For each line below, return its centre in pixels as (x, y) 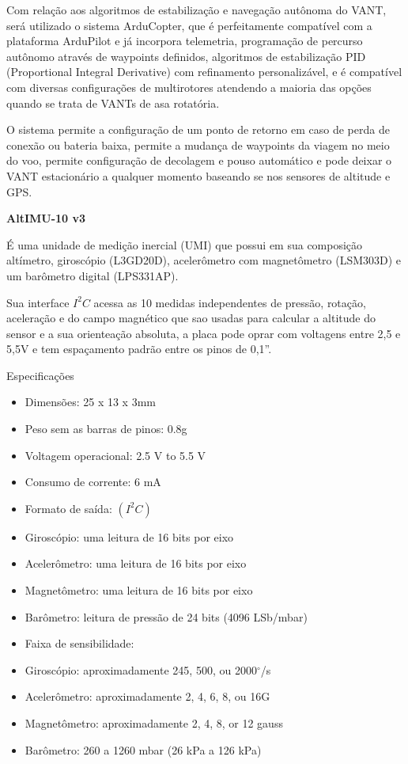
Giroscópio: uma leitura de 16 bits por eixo (129, 536)
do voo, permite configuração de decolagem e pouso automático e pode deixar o (199, 160)
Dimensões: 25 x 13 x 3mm (90, 402)
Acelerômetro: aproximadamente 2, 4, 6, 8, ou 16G (147, 696)
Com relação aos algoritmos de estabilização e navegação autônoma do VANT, (196, 10)
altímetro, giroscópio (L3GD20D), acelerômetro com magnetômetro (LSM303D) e (204, 260)
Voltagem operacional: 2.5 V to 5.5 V (115, 455)
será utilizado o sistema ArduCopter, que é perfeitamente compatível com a (189, 25)
